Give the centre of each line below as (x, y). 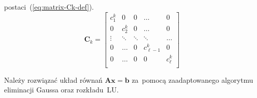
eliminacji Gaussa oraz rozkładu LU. (61, 90)
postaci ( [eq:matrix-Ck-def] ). (49, 7)
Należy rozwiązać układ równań (53, 79)
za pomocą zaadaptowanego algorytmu (192, 79)
